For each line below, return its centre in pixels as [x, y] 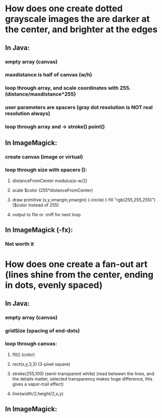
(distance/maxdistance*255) [40, 94]
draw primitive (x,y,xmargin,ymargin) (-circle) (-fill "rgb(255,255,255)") [84, 199]
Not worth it [20, 244]
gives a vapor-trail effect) [38, 384]
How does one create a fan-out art [76, 264]
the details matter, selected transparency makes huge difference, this [82, 379]
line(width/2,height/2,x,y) [38, 393]
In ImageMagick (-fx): [39, 230]
